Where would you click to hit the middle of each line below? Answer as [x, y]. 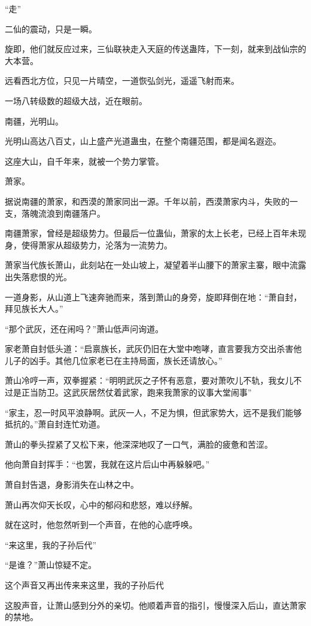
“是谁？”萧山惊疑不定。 [51, 565]
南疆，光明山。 [34, 121]
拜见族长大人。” [34, 309]
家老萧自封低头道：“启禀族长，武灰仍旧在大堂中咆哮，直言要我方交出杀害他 [153, 349]
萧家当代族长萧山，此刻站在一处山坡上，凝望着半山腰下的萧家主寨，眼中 [147, 265]
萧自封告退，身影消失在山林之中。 [72, 484]
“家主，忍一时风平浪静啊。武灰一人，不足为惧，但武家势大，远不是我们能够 [153, 412]
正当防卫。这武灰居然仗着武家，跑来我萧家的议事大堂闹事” [136, 392]
